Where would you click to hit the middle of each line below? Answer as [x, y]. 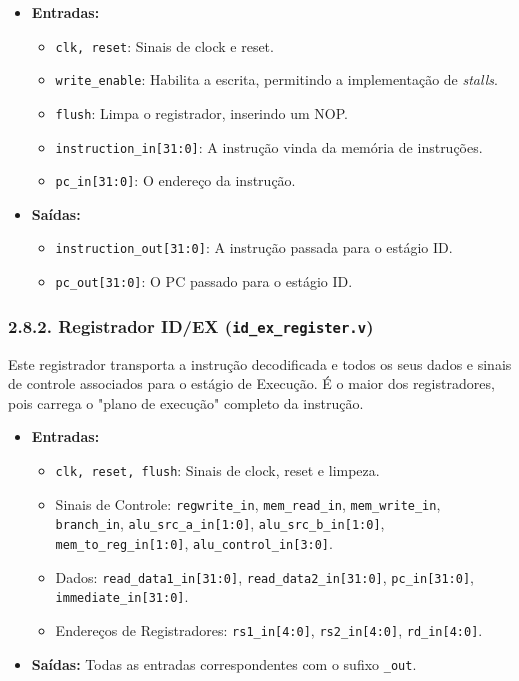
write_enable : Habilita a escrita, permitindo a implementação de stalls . [276, 79]
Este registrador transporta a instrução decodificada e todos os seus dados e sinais [260, 363]
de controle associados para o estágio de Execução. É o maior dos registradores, [251, 383]
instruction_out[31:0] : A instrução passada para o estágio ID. [254, 247]
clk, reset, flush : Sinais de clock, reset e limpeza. [217, 469]
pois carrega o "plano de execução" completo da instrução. [186, 402]
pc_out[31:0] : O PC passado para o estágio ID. [204, 281]
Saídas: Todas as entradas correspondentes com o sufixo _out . [224, 663]
